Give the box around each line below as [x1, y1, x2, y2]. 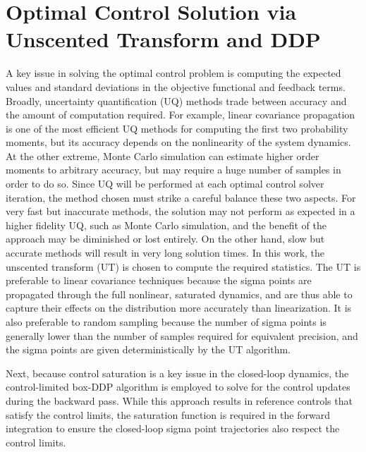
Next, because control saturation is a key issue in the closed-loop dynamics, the [6, 365, 349, 380]
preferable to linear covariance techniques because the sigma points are [6, 273, 312, 288]
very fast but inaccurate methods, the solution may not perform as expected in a [6, 204, 355, 219]
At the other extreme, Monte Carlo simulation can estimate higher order [6, 148, 319, 163]
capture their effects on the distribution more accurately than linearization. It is [6, 300, 352, 315]
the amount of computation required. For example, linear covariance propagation [6, 107, 355, 122]
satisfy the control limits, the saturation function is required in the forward [6, 407, 330, 422]
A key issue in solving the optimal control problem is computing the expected [6, 66, 341, 80]
